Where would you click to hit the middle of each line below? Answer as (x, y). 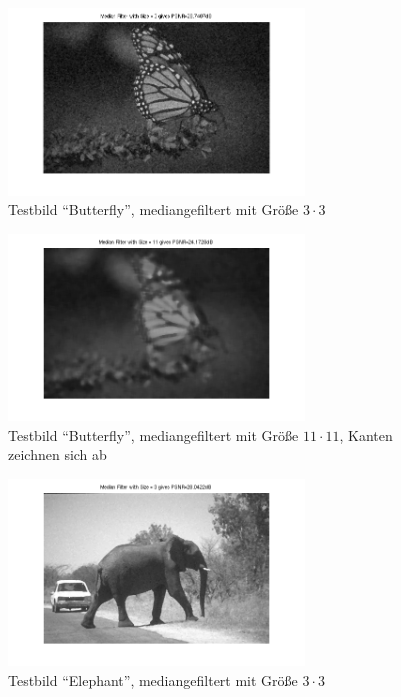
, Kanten (366, 434)
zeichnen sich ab (57, 454)
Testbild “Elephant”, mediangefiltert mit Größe (153, 679)
